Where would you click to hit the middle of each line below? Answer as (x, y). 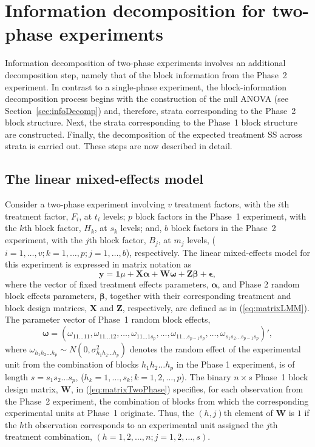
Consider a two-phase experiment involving (85, 204)
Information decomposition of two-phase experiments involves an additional (145, 63)
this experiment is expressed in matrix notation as (98, 264)
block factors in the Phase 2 (223, 228)
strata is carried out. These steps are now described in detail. (119, 146)
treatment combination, (49, 436)
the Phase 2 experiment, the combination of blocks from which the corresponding (157, 401)
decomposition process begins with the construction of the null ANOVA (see (147, 99)
